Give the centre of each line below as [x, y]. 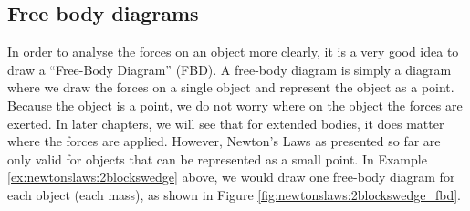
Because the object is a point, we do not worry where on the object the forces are [235, 105]
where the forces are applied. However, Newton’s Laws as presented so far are [224, 141]
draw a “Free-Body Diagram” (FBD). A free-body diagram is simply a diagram [230, 69]
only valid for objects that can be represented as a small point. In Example [217, 158]
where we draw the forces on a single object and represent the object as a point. [231, 87]
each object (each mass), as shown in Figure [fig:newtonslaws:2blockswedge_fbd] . [234, 194]
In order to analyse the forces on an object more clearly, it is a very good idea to [233, 52]
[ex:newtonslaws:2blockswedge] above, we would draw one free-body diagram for [231, 177]
